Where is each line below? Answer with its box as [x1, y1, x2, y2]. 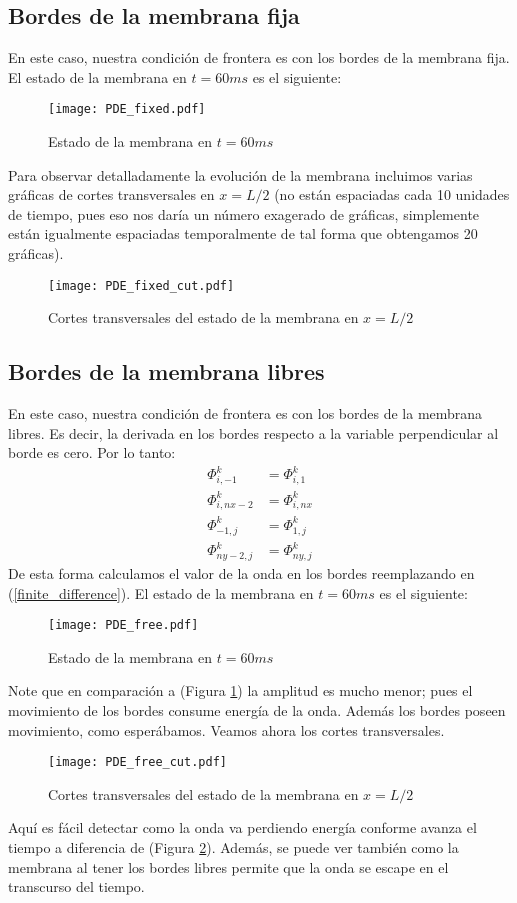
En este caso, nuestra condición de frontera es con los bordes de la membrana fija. [8, 47, 510, 68]
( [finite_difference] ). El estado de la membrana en [8, 582, 314, 603]
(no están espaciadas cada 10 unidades [274, 184, 510, 205]
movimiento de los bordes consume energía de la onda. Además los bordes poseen [8, 699, 506, 720]
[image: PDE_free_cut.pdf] [48, 755, 227, 770]
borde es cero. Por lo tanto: [8, 442, 176, 463]
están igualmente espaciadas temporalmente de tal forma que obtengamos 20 [8, 223, 478, 244]
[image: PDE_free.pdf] [48, 618, 199, 633]
